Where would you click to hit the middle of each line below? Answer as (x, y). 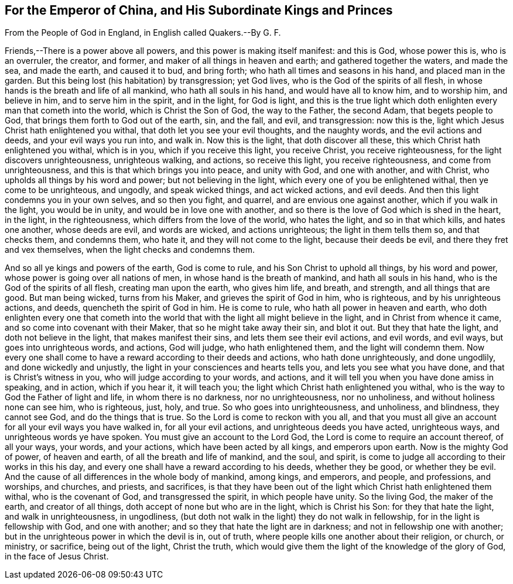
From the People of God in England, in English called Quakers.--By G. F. (143, 33)
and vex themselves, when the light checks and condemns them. (130, 250)
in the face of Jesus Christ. (57, 556)
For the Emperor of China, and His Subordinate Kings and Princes (199, 10)
